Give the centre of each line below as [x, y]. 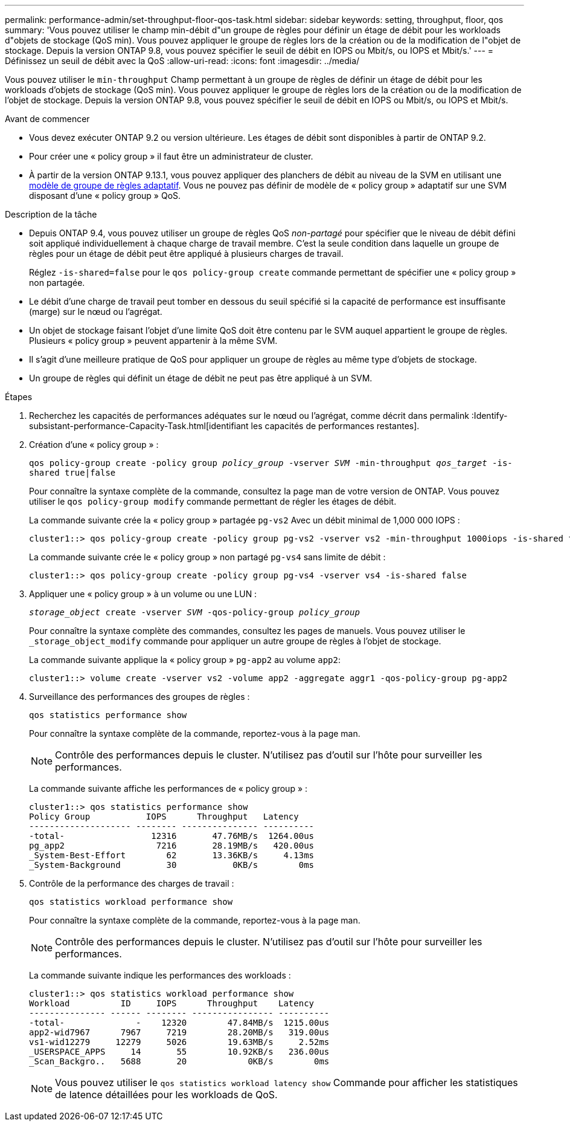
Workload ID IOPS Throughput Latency [172, 1003]
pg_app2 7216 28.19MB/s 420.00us [172, 846]
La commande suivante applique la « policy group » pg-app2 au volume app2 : [185, 660]
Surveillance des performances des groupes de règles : [139, 697]
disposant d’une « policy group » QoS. [105, 196]
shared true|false [72, 473]
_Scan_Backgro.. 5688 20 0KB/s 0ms [179, 1061]
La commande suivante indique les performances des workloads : [160, 975]
